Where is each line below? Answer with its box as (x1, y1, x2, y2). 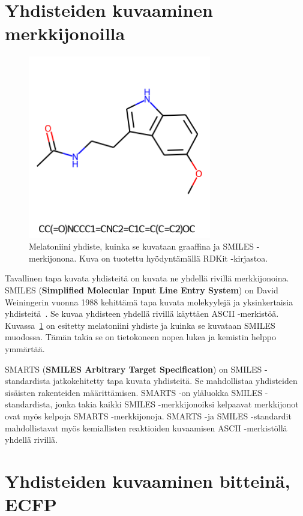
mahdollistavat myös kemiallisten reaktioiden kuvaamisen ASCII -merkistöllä (5, 421, 287, 434)
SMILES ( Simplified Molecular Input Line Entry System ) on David (5, 284, 278, 296)
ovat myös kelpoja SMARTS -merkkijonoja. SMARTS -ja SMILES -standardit (5, 409, 292, 422)
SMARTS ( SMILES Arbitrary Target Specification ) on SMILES (5, 362, 262, 375)
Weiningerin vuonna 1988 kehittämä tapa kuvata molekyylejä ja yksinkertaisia (5, 295, 293, 308)
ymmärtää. (5, 343, 45, 355)
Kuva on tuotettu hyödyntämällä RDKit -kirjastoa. (79, 251, 268, 264)
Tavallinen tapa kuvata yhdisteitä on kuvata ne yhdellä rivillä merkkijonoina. (5, 272, 289, 284)
